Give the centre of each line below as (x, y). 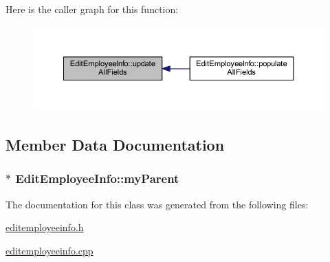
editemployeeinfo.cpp (49, 250)
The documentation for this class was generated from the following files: (157, 204)
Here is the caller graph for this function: (92, 9)
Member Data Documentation (115, 145)
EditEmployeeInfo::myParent (97, 178)
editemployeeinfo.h (45, 227)
